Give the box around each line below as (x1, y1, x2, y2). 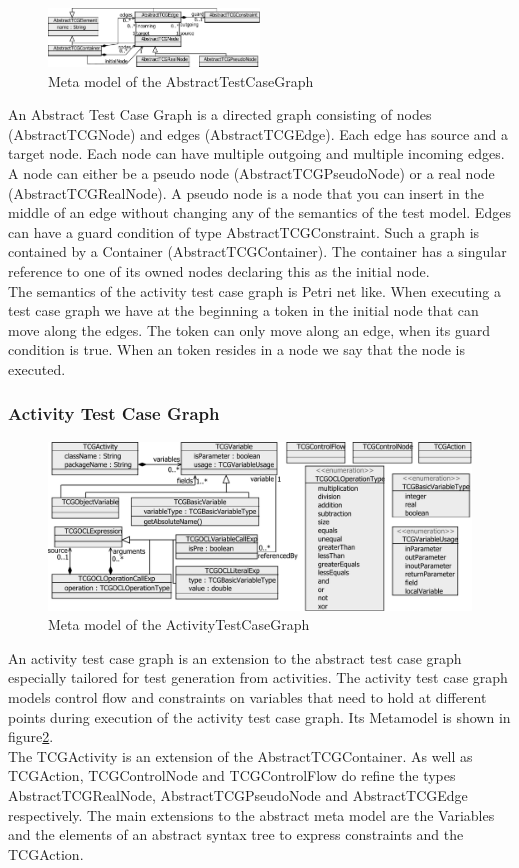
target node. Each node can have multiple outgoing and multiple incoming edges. (8, 143, 505, 164)
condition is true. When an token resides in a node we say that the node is (8, 339, 466, 360)
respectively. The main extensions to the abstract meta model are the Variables (8, 804, 495, 825)
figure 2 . (8, 726, 54, 747)
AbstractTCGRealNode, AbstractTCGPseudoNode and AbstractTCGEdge (8, 785, 468, 806)
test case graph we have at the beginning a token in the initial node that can (8, 300, 479, 321)
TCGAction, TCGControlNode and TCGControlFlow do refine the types (8, 765, 456, 786)
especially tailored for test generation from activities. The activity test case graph (8, 667, 508, 688)
